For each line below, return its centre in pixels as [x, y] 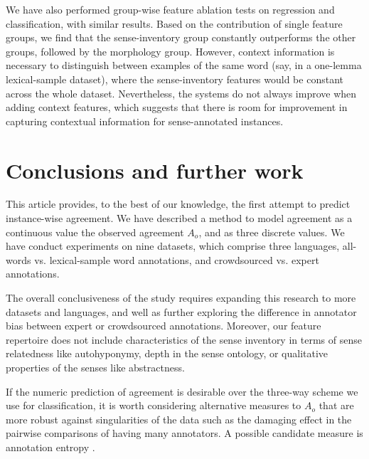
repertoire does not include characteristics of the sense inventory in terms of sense [184, 339]
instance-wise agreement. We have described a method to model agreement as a [179, 218]
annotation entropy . [50, 447]
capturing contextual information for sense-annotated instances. [145, 121]
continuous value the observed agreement [95, 232]
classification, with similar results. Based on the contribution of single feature [174, 23]
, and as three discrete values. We [272, 232]
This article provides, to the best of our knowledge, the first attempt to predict [178, 204]
